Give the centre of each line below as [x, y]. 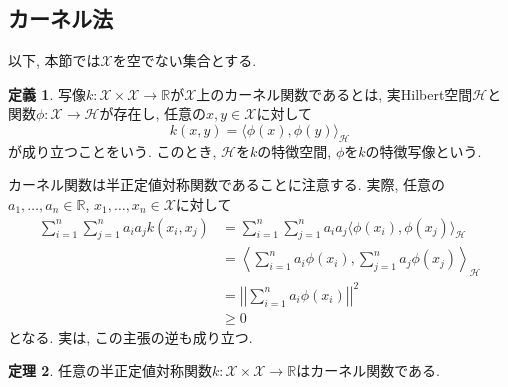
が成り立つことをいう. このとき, [112, 150]
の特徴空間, [294, 150]
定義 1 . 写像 [47, 93]
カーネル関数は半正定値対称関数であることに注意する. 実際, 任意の [226, 184]
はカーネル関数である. [368, 370]
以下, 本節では [54, 60]
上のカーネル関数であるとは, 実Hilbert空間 [334, 93]
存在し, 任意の [159, 113]
